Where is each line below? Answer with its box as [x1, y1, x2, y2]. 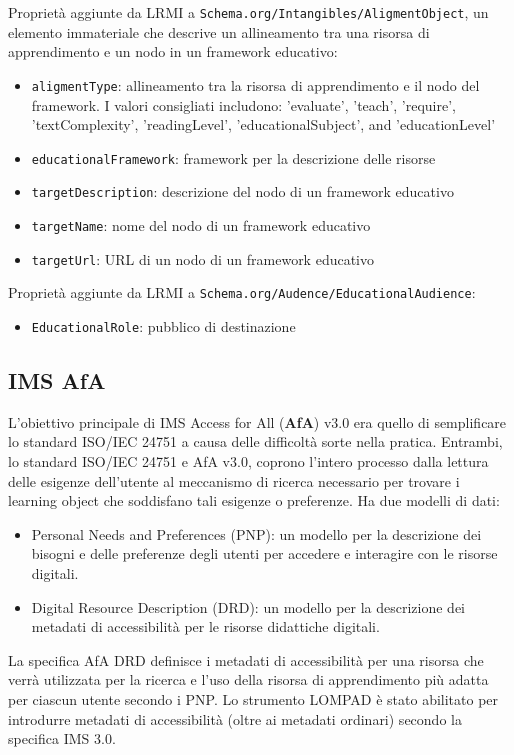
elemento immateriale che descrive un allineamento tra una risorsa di [8, 21, 430, 42]
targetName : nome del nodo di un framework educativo [31, 215, 371, 235]
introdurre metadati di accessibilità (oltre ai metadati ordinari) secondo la [8, 708, 462, 729]
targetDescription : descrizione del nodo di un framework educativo [31, 181, 454, 202]
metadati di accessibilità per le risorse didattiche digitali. [31, 616, 380, 637]
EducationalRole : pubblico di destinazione [31, 315, 296, 336]
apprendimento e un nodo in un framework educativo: [8, 41, 338, 62]
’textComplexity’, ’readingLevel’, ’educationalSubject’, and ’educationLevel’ [31, 114, 496, 135]
